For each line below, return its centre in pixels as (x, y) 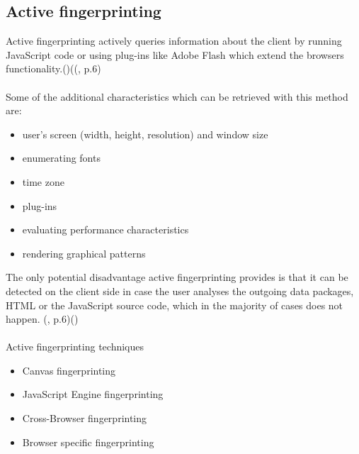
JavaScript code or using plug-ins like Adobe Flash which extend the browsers (175, 54)
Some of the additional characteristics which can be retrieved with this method (177, 96)
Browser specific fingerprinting (88, 442)
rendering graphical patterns (84, 253)
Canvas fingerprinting (69, 370)
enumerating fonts (61, 158)
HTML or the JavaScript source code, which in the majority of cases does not (175, 305)
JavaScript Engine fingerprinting (93, 394)
